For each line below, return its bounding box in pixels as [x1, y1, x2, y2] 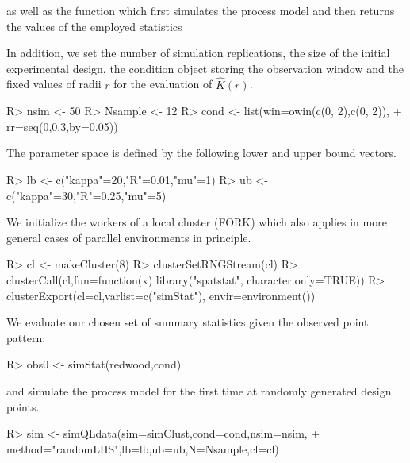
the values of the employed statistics [6, 17, 182, 34]
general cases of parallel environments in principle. [6, 229, 251, 245]
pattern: [6, 329, 46, 345]
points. [6, 398, 40, 415]
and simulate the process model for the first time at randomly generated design [6, 382, 392, 399]
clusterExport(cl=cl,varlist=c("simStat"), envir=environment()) [6, 287, 316, 303]
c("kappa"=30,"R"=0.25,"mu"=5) [6, 187, 167, 203]
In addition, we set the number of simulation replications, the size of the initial [6, 44, 390, 61]
